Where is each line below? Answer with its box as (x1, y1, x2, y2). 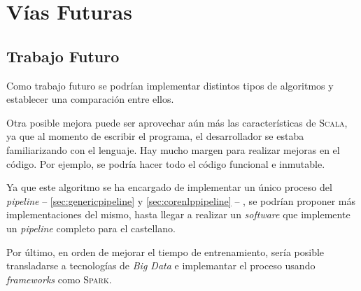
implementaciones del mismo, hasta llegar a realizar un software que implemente (6, 207, 351, 222)
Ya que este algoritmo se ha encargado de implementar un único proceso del (6, 180, 332, 194)
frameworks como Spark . (6, 271, 112, 286)
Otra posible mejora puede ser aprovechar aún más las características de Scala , (6, 115, 348, 129)
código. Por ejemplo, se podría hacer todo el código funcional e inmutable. (6, 156, 325, 171)
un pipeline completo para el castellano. (6, 220, 176, 235)
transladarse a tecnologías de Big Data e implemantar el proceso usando (6, 258, 316, 273)
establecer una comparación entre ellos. (6, 92, 174, 106)
